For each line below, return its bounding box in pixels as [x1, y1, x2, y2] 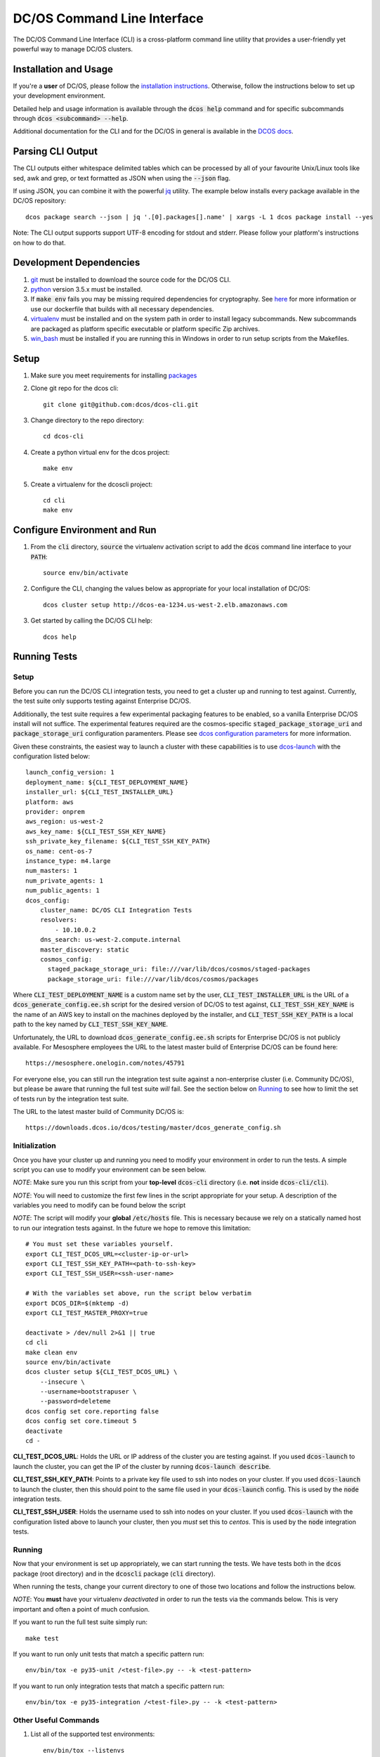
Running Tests [13, 651, 77, 663]
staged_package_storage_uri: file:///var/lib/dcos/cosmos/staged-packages [47, 965, 311, 973]
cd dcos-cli [43, 432, 84, 441]
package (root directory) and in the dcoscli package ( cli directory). [13, 1569, 216, 1578]
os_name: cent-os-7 [25, 847, 93, 855]
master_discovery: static [39, 945, 130, 954]
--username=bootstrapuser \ [39, 1388, 137, 1396]
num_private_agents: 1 [25, 876, 104, 885]
